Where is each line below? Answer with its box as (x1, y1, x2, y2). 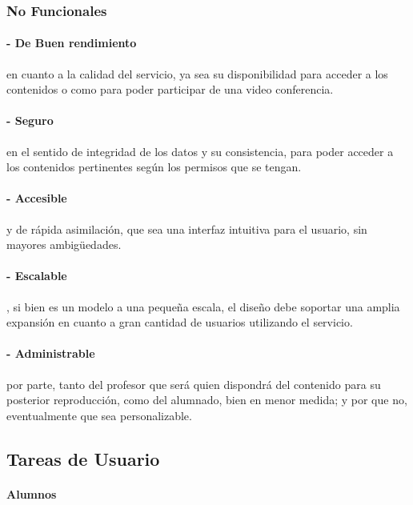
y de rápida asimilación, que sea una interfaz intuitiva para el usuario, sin (6, 220, 367, 237)
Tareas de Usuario (6, 446, 160, 471)
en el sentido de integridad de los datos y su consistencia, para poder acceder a (6, 142, 394, 159)
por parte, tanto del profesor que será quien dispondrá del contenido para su (6, 375, 381, 392)
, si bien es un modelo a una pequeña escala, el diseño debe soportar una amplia (6, 298, 400, 315)
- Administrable (6, 345, 95, 362)
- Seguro (6, 112, 54, 129)
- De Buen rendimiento (6, 34, 137, 51)
